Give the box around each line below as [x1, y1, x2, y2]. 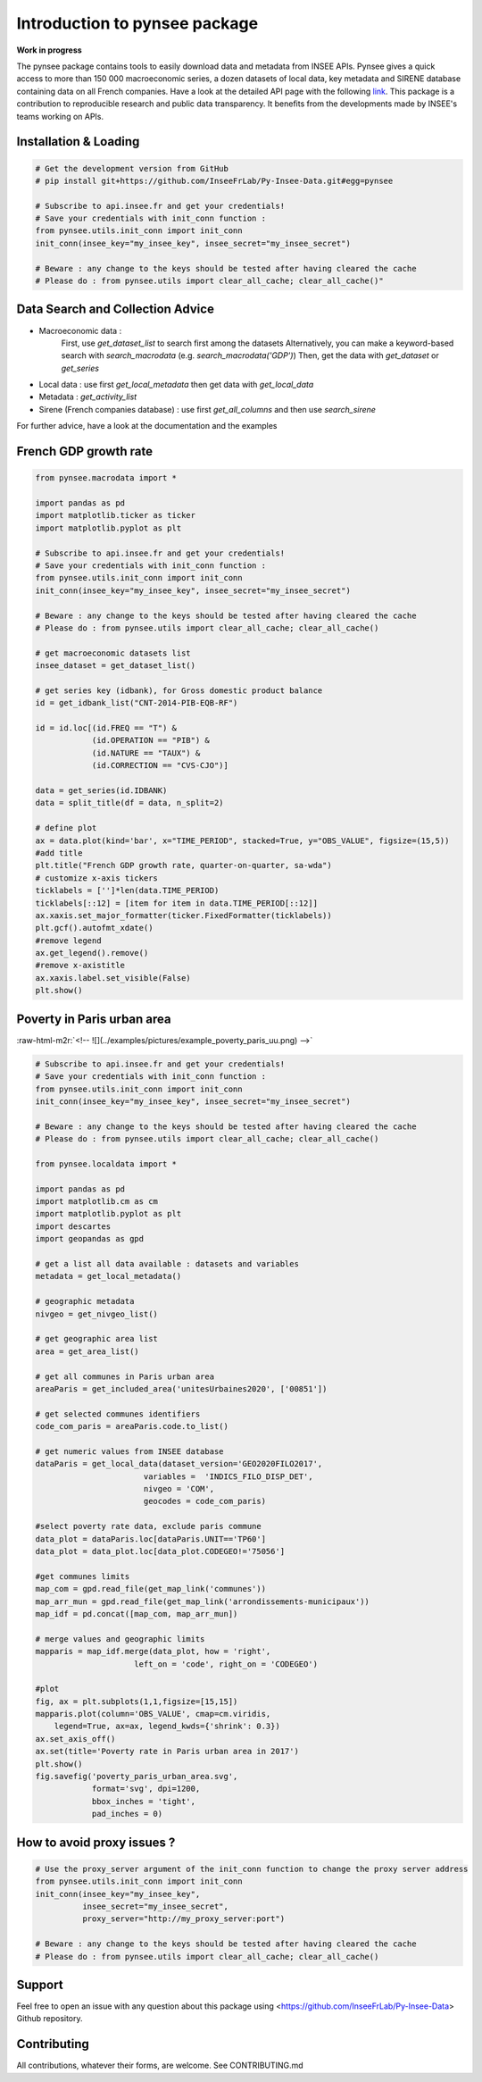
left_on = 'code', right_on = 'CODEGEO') [134, 1659, 319, 1669]
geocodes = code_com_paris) [143, 1496, 267, 1507]
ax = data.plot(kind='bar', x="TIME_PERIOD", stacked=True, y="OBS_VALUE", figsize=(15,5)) [35, 835, 450, 846]
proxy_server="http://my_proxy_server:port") [81, 1914, 286, 1924]
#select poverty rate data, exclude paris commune [35, 1521, 262, 1532]
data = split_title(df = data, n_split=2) [35, 798, 224, 808]
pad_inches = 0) [91, 1809, 163, 1819]
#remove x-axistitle [35, 960, 125, 971]
